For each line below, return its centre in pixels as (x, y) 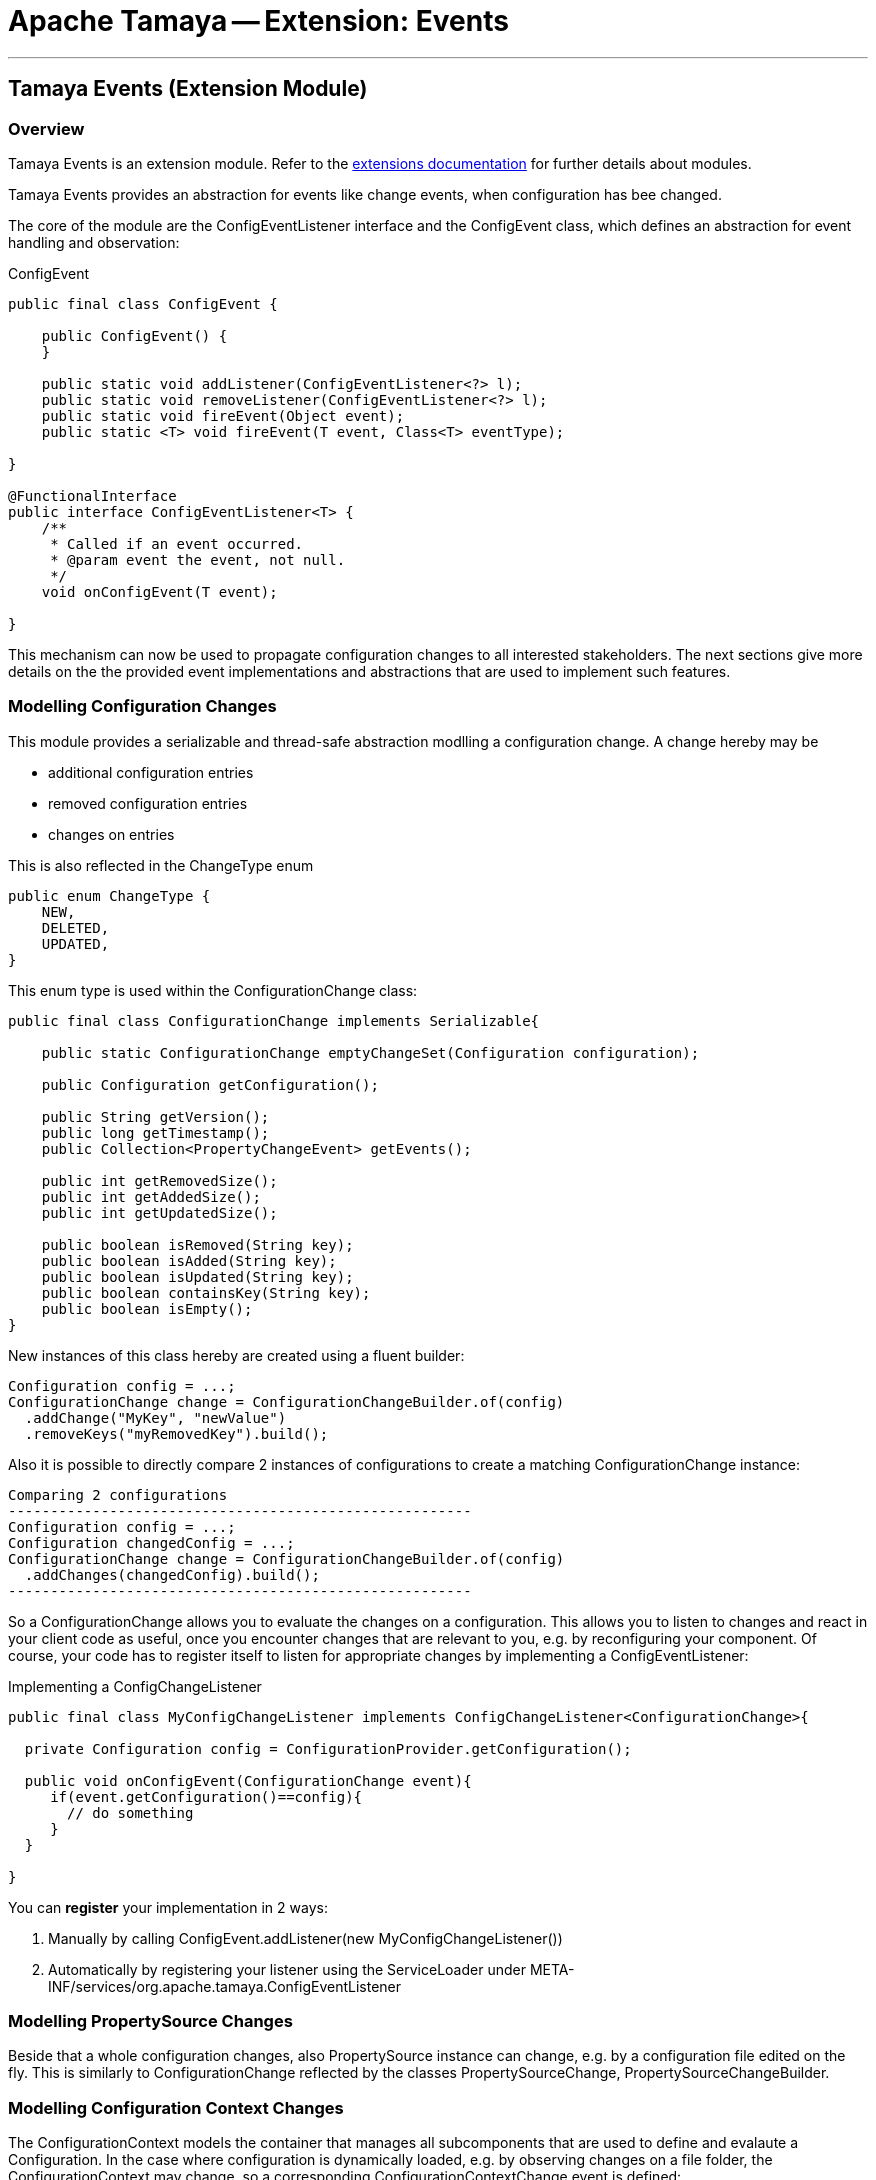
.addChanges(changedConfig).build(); (172, 1574)
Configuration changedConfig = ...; (151, 1542)
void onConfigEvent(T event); (159, 591)
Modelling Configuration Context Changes (176, 2107)
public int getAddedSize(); (151, 1196)
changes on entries (111, 834)
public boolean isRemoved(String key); (197, 1244)
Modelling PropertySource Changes (150, 2021)
